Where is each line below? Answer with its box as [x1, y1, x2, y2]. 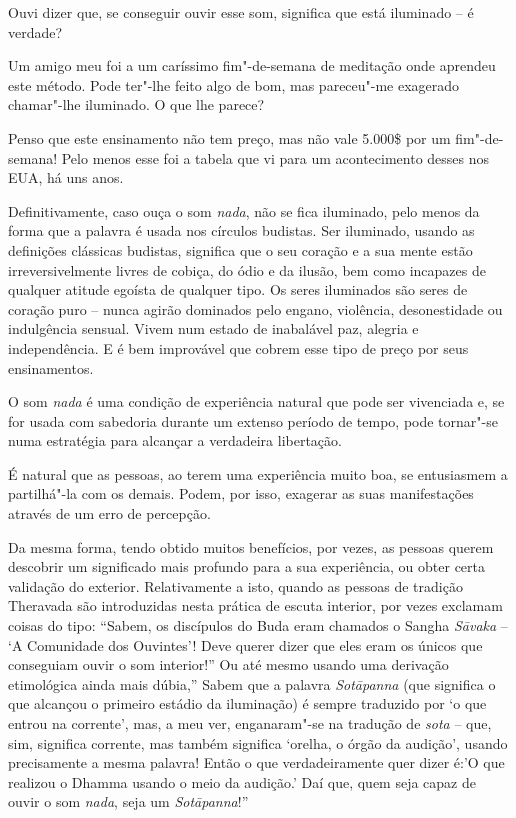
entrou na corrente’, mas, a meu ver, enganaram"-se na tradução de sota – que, [8, 713, 492, 733]
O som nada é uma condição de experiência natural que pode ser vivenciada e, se [8, 391, 505, 412]
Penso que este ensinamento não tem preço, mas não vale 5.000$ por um [8, 127, 451, 148]
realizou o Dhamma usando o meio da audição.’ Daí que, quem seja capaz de [8, 771, 476, 792]
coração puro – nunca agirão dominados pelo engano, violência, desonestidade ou [8, 298, 503, 319]
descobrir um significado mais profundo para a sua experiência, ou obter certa [8, 556, 485, 577]
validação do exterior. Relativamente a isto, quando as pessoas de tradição [8, 575, 463, 596]
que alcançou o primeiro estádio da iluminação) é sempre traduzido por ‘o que [8, 693, 487, 714]
